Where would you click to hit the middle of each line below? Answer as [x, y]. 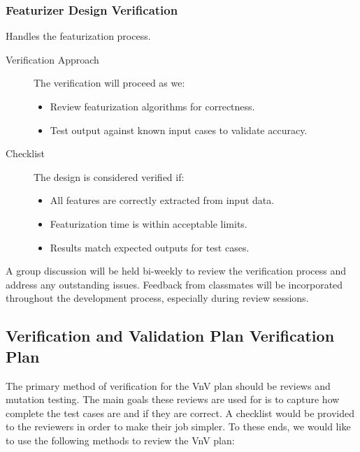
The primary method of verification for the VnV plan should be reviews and [168, 385]
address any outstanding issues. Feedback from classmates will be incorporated [174, 284]
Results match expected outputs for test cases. [150, 247]
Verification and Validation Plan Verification [170, 336]
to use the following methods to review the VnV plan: [120, 440]
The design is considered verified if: [109, 176]
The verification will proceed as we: [109, 83]
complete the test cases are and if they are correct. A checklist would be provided [180, 413]
